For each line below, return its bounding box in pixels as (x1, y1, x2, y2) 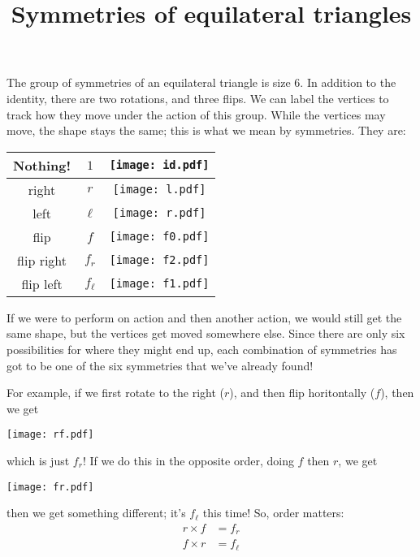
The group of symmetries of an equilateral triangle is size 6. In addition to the (6, 74, 396, 91)
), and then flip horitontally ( (229, 384, 375, 401)
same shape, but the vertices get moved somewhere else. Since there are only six (6, 325, 405, 342)
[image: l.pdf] (112, 183, 206, 196)
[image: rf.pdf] (6, 429, 94, 441)
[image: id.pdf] (109, 158, 210, 172)
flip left (21, 274, 63, 293)
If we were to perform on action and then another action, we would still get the (6, 309, 402, 326)
